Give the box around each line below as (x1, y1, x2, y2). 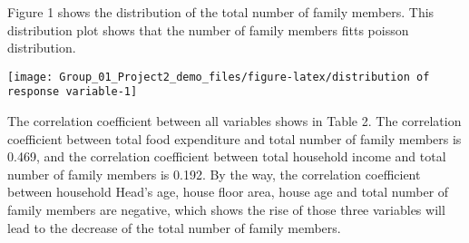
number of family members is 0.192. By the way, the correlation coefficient (7, 164, 421, 183)
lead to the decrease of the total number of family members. (7, 218, 341, 237)
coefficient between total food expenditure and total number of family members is (7, 129, 462, 148)
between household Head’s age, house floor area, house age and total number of (7, 182, 449, 201)
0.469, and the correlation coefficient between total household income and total (7, 147, 446, 166)
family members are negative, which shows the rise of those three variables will (7, 200, 445, 219)
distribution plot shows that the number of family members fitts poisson (7, 20, 409, 39)
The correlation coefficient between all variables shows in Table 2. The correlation (7, 112, 462, 131)
